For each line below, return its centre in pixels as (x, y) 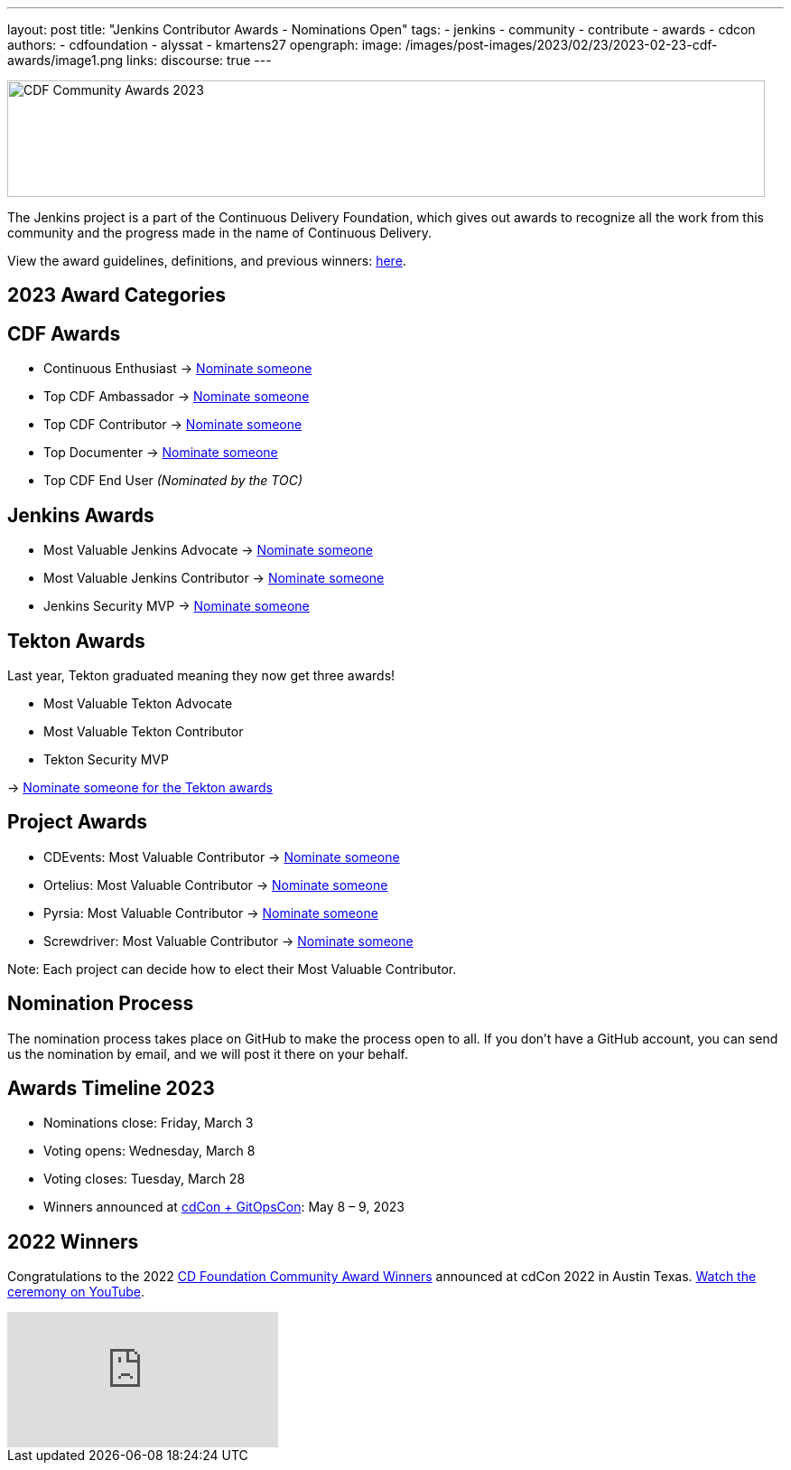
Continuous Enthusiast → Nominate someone (178, 369)
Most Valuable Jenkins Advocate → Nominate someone (208, 550)
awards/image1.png (65, 60)
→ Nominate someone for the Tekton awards (140, 787)
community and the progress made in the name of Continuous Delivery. (219, 233)
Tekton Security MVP (106, 759)
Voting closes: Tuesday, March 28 (144, 1179)
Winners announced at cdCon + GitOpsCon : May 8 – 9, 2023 (224, 1207)
